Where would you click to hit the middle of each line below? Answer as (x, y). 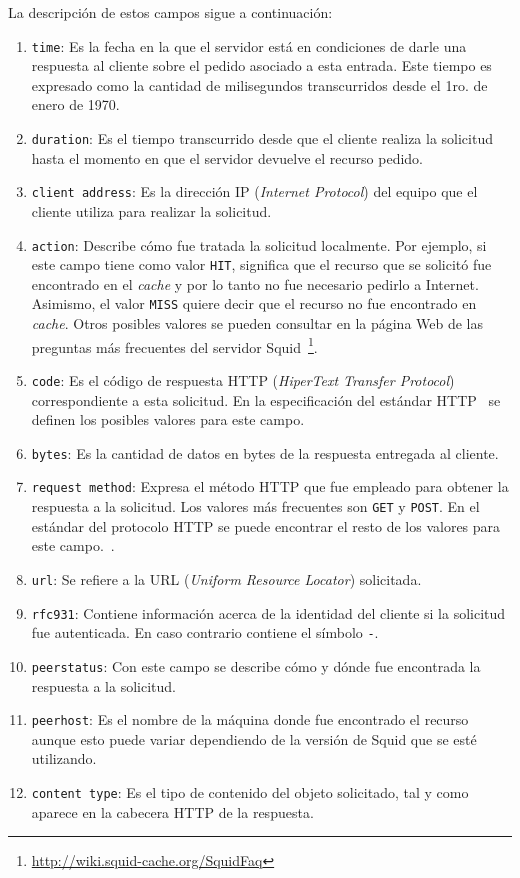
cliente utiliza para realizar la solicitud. (151, 210)
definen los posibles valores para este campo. (168, 419)
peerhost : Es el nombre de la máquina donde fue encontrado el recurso (250, 719)
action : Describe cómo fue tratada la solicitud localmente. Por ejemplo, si (259, 244)
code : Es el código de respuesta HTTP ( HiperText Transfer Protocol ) (243, 379)
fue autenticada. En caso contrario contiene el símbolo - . (205, 632)
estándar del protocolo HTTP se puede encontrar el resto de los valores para (266, 525)
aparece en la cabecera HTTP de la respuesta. (172, 811)
